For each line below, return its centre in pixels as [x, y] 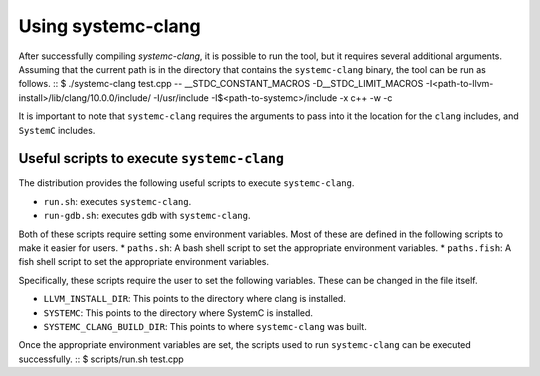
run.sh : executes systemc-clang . [117, 201]
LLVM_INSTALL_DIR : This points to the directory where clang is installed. [195, 299]
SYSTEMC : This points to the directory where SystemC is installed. [178, 312]
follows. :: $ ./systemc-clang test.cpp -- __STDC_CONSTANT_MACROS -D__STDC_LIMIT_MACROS [221, 84]
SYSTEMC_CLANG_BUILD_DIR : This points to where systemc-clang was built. [205, 326]
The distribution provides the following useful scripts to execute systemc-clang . [186, 183]
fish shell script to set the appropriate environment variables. [144, 262]
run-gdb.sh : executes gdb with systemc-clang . [147, 216]
